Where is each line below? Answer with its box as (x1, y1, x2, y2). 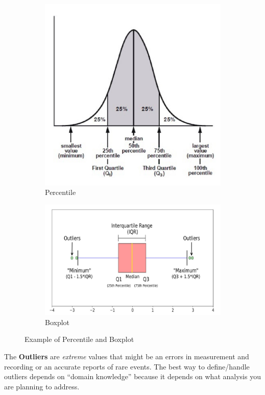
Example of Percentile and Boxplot (25, 334, 134, 344)
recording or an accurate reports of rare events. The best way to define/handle (4, 361, 250, 372)
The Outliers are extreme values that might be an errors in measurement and (4, 351, 249, 361)
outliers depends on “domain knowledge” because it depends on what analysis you (4, 371, 261, 382)
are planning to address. (4, 381, 80, 391)
